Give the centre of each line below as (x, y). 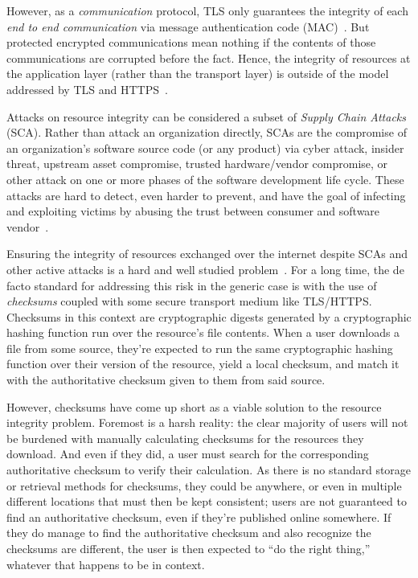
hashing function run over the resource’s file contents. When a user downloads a (203, 332)
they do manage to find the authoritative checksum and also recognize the (189, 533)
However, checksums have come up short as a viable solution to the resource (194, 406)
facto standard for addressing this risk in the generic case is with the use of (192, 285)
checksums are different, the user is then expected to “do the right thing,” (189, 548)
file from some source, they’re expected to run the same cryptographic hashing (200, 348)
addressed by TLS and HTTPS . (87, 89)
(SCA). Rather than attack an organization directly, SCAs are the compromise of (207, 132)
